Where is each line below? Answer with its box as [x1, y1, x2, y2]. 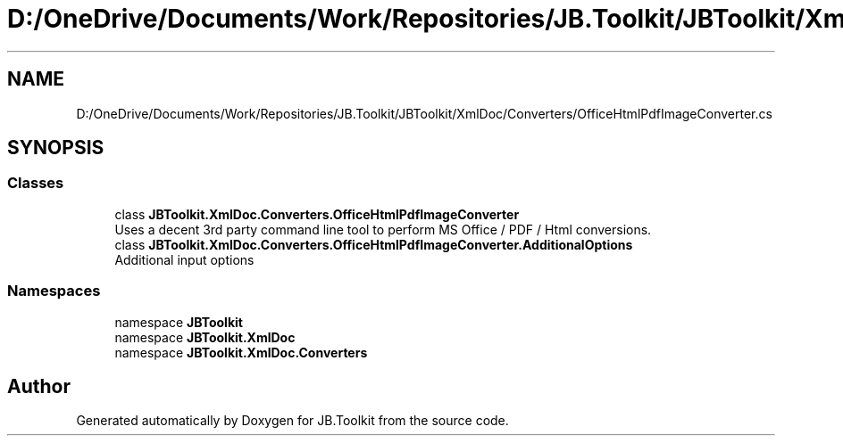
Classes [7, 174, 64, 193]
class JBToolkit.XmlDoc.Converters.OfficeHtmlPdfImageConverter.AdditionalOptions [114, 236, 633, 252]
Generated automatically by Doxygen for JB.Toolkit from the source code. [76, 413, 509, 429]
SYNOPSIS [7, 136, 104, 160]
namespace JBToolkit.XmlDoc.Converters [114, 344, 368, 360]
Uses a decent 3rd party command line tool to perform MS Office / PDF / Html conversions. [114, 221, 652, 237]
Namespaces [7, 282, 101, 300]
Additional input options [114, 251, 255, 267]
